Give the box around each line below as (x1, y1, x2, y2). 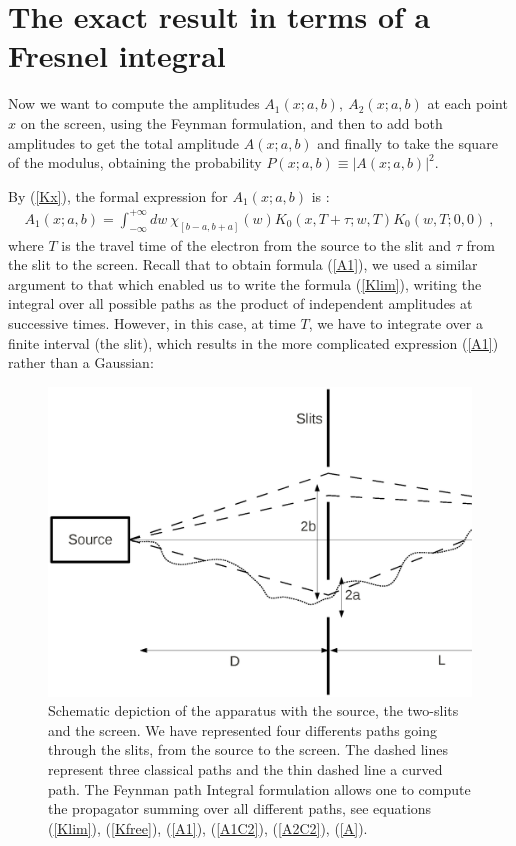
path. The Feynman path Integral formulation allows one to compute (48, 778, 471, 799)
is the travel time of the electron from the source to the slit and (61, 234, 451, 255)
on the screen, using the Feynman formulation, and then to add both (20, 112, 443, 133)
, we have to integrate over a (308, 313, 483, 334)
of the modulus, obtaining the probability (8, 152, 262, 173)
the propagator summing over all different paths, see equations (48, 798, 432, 819)
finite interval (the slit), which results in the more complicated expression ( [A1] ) (8, 332, 499, 353)
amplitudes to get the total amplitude (8, 132, 240, 153)
